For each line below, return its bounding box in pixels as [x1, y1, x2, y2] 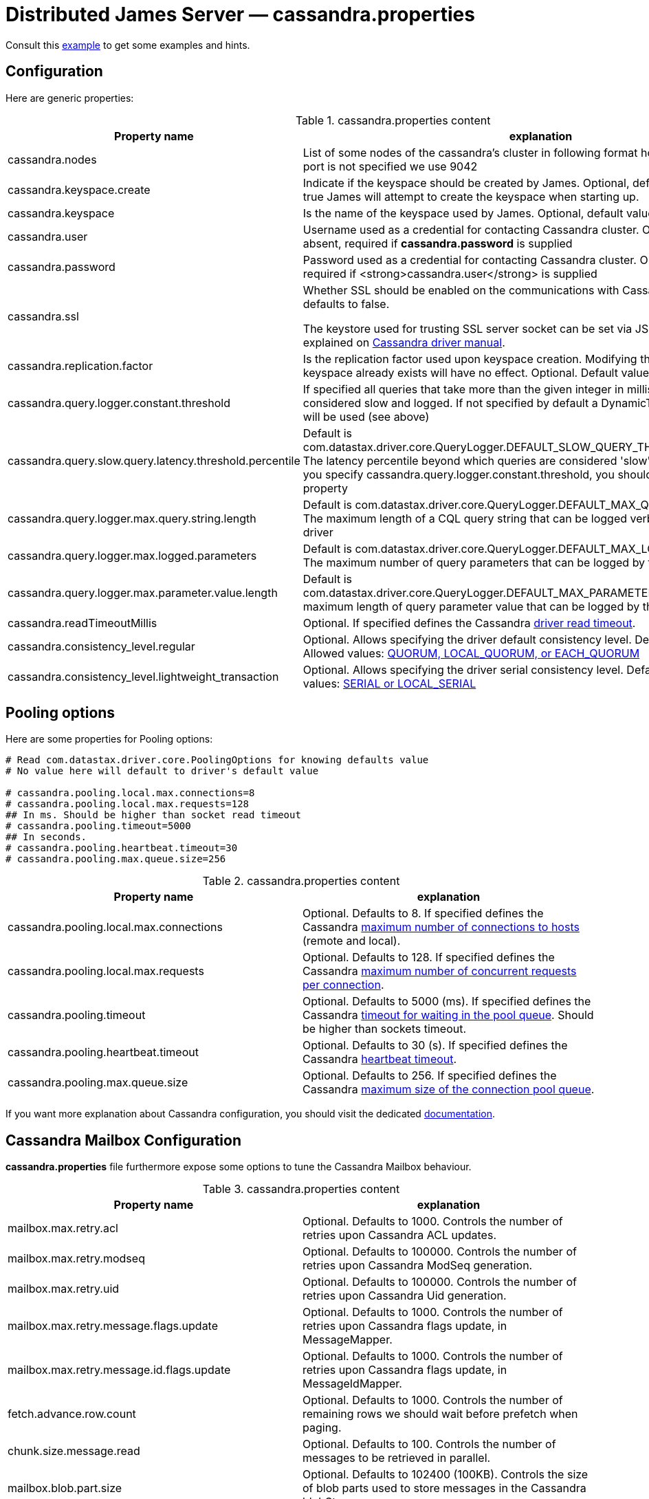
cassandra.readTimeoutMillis [8, 615, 157, 630]
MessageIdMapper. [302, 1377, 402, 1391]
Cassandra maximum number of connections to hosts [302, 920, 580, 934]
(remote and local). [302, 934, 401, 948]
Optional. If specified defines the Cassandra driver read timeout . [302, 615, 636, 630]
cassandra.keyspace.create [8, 182, 151, 197]
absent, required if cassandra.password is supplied [302, 236, 573, 250]
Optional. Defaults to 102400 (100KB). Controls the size [302, 1467, 588, 1482]
